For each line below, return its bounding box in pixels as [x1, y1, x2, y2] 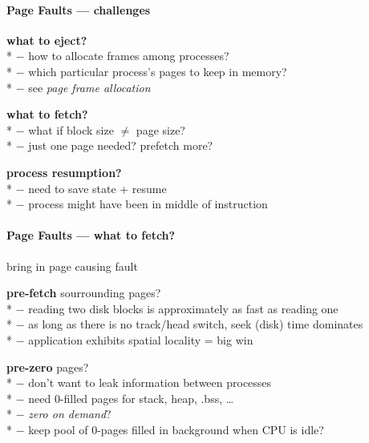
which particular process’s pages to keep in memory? [28, 62, 287, 79]
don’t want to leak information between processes [28, 374, 272, 391]
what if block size [28, 121, 114, 138]
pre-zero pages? [6, 358, 89, 375]
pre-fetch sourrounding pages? [6, 284, 161, 301]
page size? [136, 121, 185, 138]
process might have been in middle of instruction [28, 195, 268, 212]
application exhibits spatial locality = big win [28, 331, 253, 348]
